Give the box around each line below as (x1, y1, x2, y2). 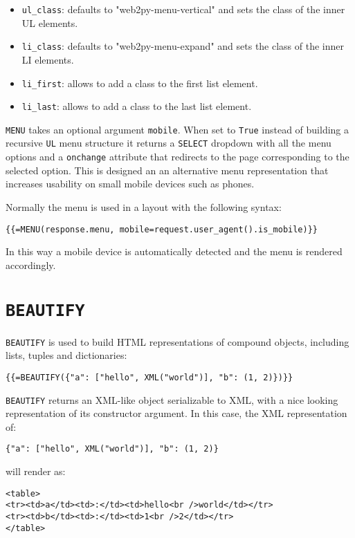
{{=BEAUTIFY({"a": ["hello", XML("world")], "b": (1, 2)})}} (6, 372, 293, 382)
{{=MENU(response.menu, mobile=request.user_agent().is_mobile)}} (6, 224, 318, 234)
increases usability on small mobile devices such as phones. (6, 176, 255, 191)
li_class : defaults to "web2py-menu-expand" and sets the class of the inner (21, 39, 345, 53)
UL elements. (21, 15, 78, 30)
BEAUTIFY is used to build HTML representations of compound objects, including (6, 334, 349, 349)
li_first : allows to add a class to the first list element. (21, 75, 258, 90)
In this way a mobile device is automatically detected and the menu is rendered (6, 244, 343, 259)
